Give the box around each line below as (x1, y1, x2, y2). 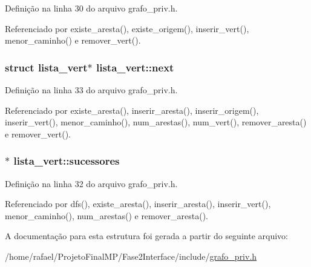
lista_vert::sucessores (13, 153, 120, 168)
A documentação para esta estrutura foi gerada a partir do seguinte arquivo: (5, 229, 288, 242)
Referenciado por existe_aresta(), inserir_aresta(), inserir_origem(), (5, 104, 259, 116)
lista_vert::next (96, 59, 174, 74)
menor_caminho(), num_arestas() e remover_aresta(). (5, 209, 209, 222)
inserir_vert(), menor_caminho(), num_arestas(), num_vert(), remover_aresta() (5, 116, 307, 128)
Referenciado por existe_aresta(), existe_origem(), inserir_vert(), (5, 22, 249, 35)
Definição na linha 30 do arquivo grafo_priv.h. (5, 2, 178, 14)
